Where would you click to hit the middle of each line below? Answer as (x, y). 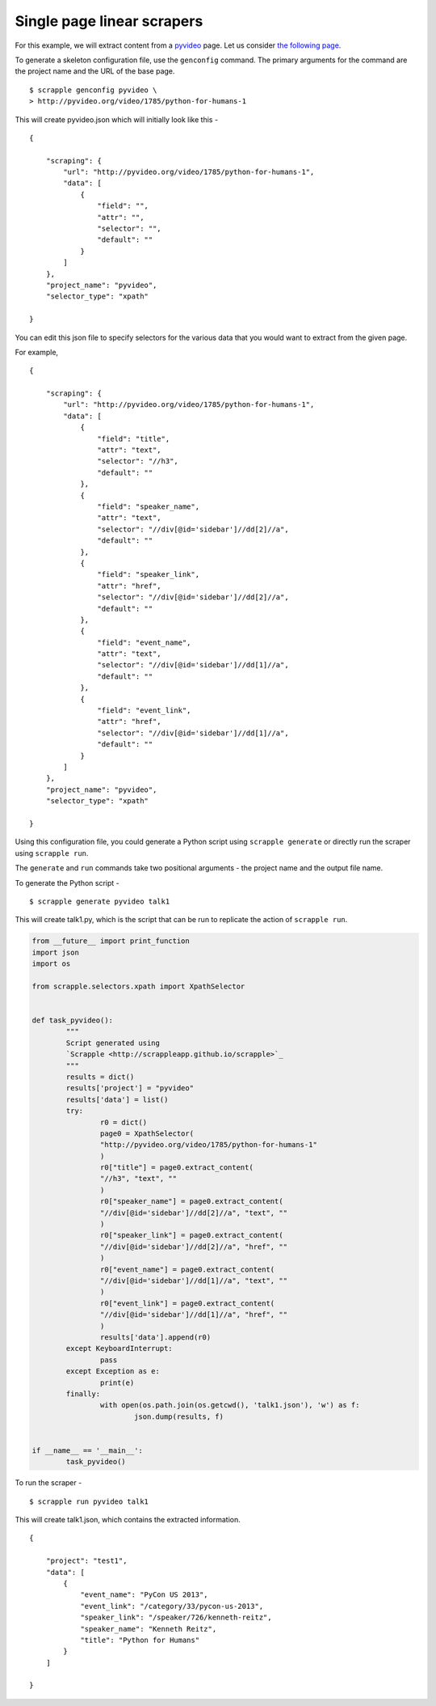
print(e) (117, 1382)
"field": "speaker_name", (149, 507)
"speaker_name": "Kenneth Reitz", (149, 1629)
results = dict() (100, 1077)
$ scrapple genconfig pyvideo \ (93, 90)
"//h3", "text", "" (138, 1179)
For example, (37, 352)
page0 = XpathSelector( (147, 1133)
